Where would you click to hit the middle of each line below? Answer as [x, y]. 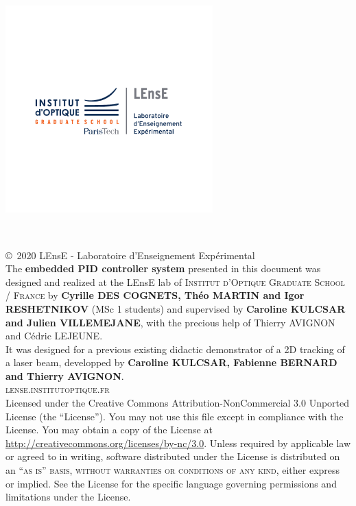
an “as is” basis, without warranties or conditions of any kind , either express [173, 470]
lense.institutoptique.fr [58, 389]
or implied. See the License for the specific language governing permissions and [171, 483]
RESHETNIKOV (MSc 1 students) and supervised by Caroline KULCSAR [176, 308]
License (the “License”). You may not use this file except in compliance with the [175, 416]
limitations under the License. [68, 497]
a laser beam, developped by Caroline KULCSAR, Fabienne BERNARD [171, 362]
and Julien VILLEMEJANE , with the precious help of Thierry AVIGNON [170, 322]
